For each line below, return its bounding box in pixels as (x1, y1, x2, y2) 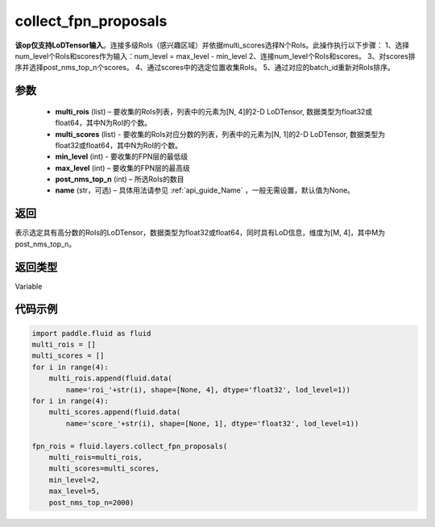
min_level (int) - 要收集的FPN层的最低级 (55, 151, 188, 161)
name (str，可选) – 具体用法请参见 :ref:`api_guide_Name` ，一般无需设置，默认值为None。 (55, 185, 354, 195)
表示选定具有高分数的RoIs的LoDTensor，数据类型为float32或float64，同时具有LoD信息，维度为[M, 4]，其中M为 (14, 228, 386, 238)
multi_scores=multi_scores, (48, 464, 160, 473)
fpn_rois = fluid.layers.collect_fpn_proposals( (31, 442, 228, 450)
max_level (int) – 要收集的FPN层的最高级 (55, 163, 191, 172)
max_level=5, (48, 487, 101, 496)
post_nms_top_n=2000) (48, 498, 135, 507)
